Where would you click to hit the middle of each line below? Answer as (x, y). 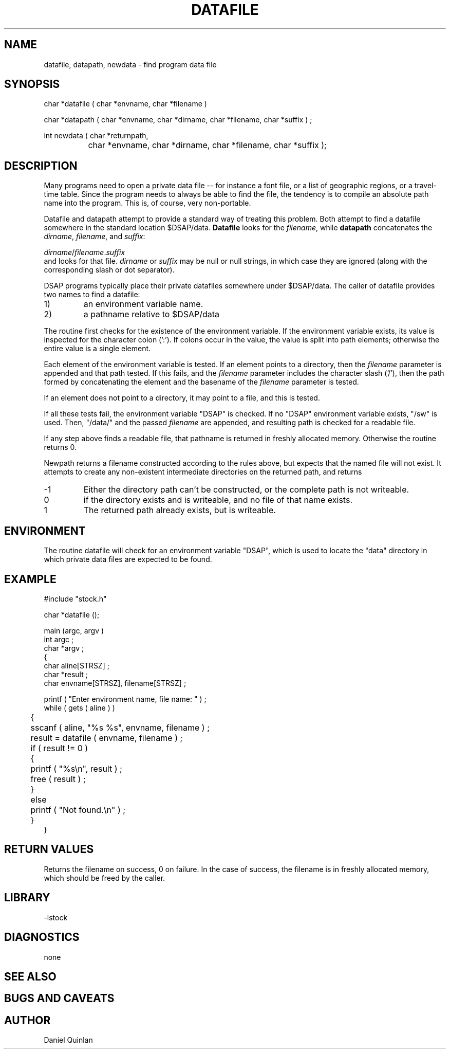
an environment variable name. (143, 304)
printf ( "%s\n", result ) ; (76, 768)
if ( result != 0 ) (59, 748)
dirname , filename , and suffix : (95, 237)
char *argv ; (64, 648)
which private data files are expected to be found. (128, 559)
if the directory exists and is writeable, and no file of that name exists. (218, 500)
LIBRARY (27, 898)
